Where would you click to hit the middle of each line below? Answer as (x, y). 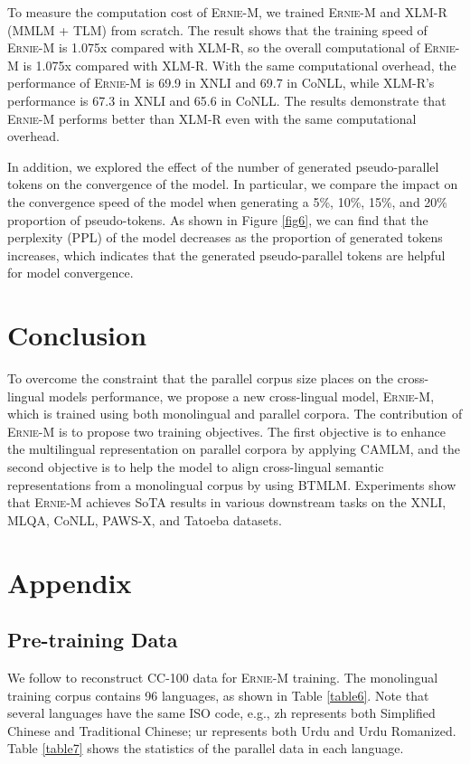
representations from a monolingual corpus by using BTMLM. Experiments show (232, 484)
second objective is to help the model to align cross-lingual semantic (196, 467)
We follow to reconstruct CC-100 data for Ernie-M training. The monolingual (223, 677)
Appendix (70, 582)
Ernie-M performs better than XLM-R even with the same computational (212, 118)
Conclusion (77, 335)
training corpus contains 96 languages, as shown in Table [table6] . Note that (218, 695)
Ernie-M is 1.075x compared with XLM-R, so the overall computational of (214, 47)
